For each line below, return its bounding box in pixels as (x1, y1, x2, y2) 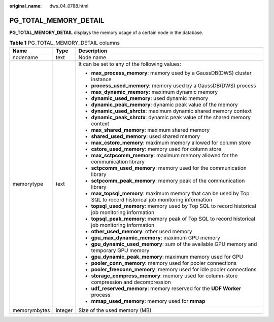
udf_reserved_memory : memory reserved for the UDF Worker (91, 284, 242, 292)
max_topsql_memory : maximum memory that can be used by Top (91, 190, 250, 197)
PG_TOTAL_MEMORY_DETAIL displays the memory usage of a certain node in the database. (9, 29, 203, 35)
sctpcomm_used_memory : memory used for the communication (91, 164, 247, 171)
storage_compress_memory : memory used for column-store (91, 272, 238, 279)
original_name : (9, 3, 42, 9)
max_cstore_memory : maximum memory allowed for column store (91, 139, 251, 146)
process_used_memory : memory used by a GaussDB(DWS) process (91, 82, 256, 89)
